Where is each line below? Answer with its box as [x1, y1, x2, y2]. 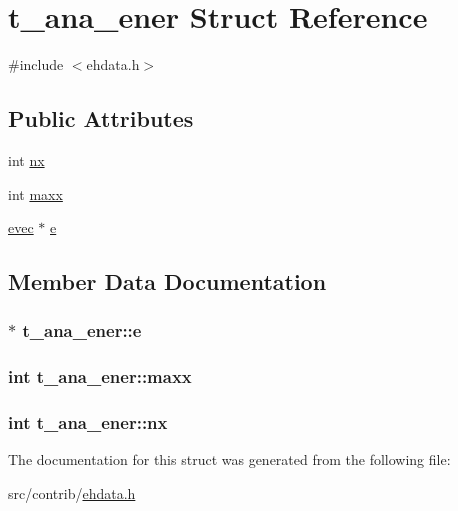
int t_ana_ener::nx [8, 410, 168, 435]
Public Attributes [8, 103, 194, 134]
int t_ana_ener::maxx [8, 364, 192, 389]
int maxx [8, 183, 63, 204]
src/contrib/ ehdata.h [8, 482, 136, 503]
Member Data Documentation [8, 266, 327, 297]
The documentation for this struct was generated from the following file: [8, 449, 451, 470]
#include [8, 54, 64, 75]
